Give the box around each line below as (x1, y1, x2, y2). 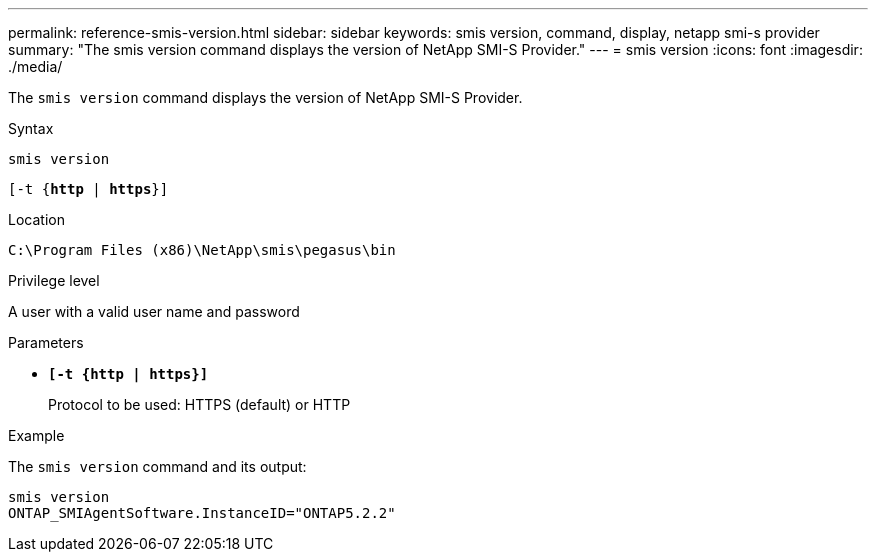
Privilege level (8, 272, 100, 289)
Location (8, 211, 65, 228)
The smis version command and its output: (8, 458, 307, 475)
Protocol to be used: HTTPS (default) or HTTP (48, 396, 351, 413)
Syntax (8, 120, 54, 137)
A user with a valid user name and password (8, 303, 300, 320)
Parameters (8, 334, 84, 351)
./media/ (8, 58, 63, 75)
